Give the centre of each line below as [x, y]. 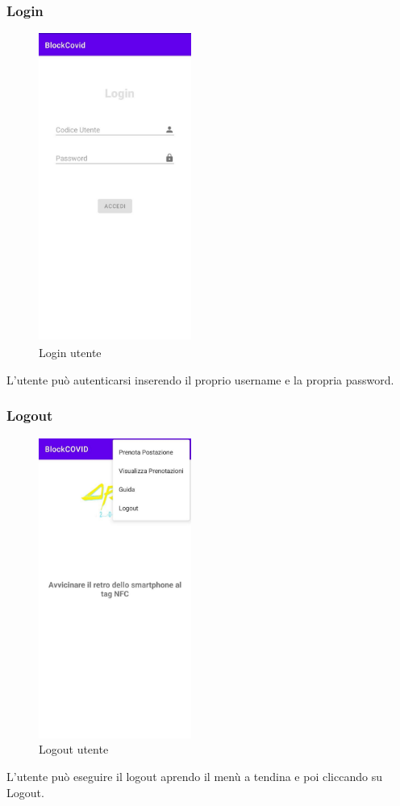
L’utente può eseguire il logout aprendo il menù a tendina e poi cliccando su [194, 776]
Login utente [70, 353]
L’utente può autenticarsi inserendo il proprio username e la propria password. [200, 379]
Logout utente [74, 749]
